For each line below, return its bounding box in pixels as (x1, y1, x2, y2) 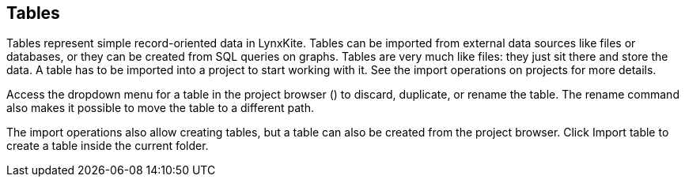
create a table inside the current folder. (6, 139, 209, 153)
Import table (592, 125, 656, 140)
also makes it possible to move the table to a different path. (6, 101, 315, 115)
